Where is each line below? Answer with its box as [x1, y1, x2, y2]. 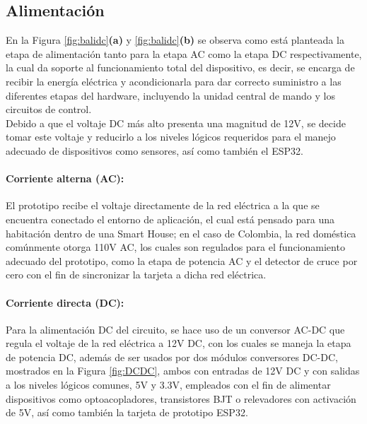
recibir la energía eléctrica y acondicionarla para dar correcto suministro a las [6, 73, 342, 88]
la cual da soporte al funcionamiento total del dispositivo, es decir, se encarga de [6, 60, 355, 75]
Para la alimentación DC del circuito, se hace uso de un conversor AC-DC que [6, 322, 345, 336]
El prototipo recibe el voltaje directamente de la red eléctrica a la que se [6, 198, 320, 213]
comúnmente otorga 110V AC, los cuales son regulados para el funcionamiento [6, 240, 345, 254]
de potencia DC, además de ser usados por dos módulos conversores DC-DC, [6, 349, 338, 364]
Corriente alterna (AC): [6, 171, 124, 186]
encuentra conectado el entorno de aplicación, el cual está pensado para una [6, 211, 334, 226]
